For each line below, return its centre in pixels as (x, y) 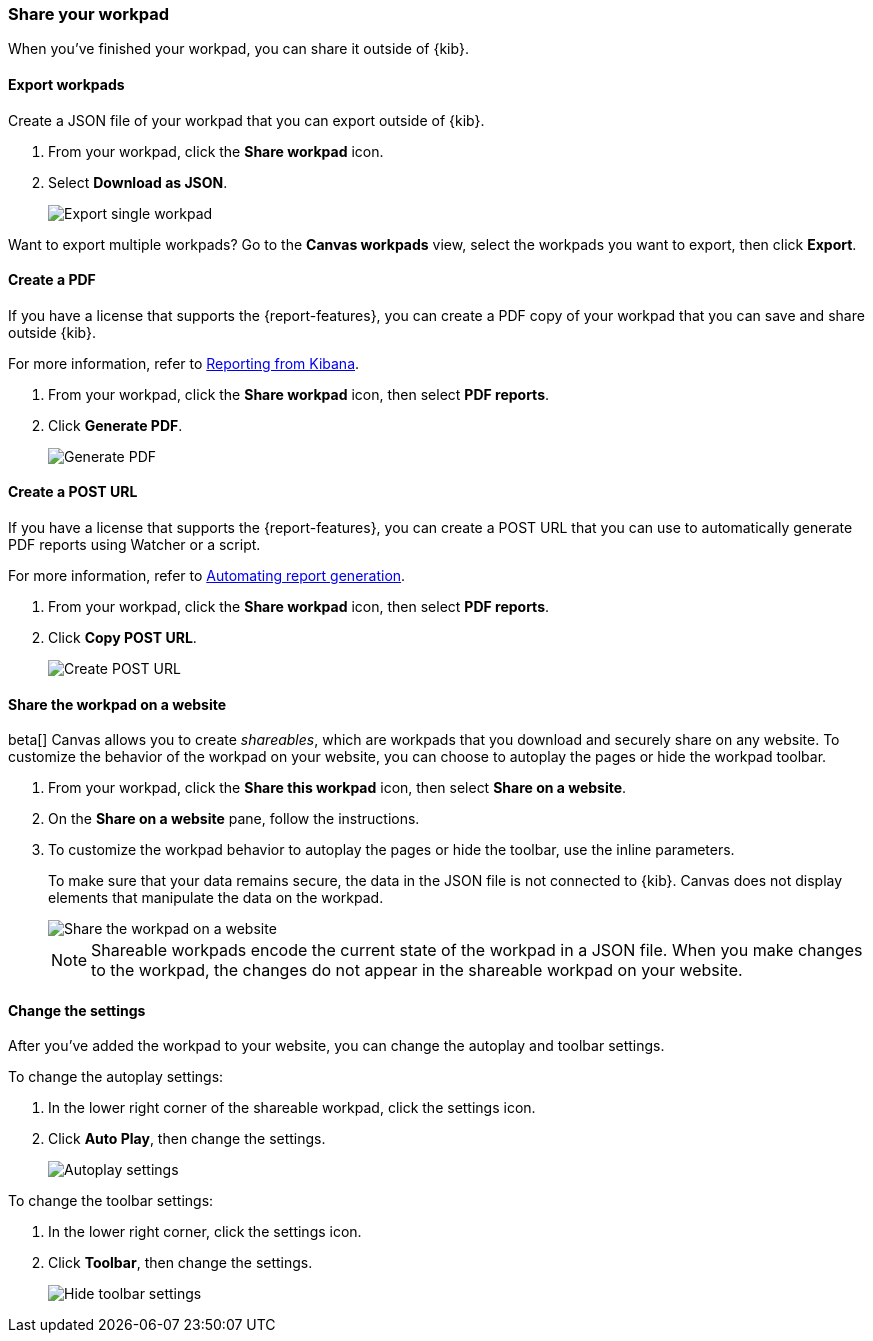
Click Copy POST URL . (122, 638)
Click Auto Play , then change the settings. (187, 1139)
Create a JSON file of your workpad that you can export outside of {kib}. (246, 120)
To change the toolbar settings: (111, 1201)
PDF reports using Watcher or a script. (134, 545)
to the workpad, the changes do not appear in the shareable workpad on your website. (417, 970)
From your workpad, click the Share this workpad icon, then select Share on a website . (337, 788)
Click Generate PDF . (115, 425)
